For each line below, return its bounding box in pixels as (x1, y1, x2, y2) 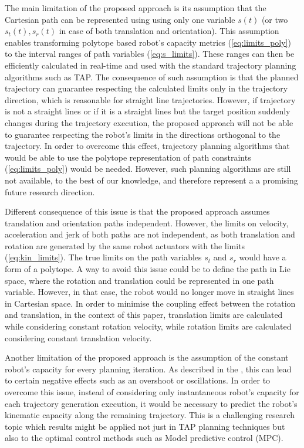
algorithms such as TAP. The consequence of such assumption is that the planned (5, 70, 299, 83)
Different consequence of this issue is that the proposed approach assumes (5, 205, 270, 218)
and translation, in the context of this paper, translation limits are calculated (5, 308, 283, 321)
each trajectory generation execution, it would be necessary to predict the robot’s (5, 397, 298, 409)
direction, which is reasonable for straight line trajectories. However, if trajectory (5, 93, 296, 106)
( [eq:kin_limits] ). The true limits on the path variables (5, 251, 202, 263)
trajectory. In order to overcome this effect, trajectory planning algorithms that (5, 140, 290, 152)
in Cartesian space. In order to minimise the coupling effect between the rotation (5, 297, 296, 309)
